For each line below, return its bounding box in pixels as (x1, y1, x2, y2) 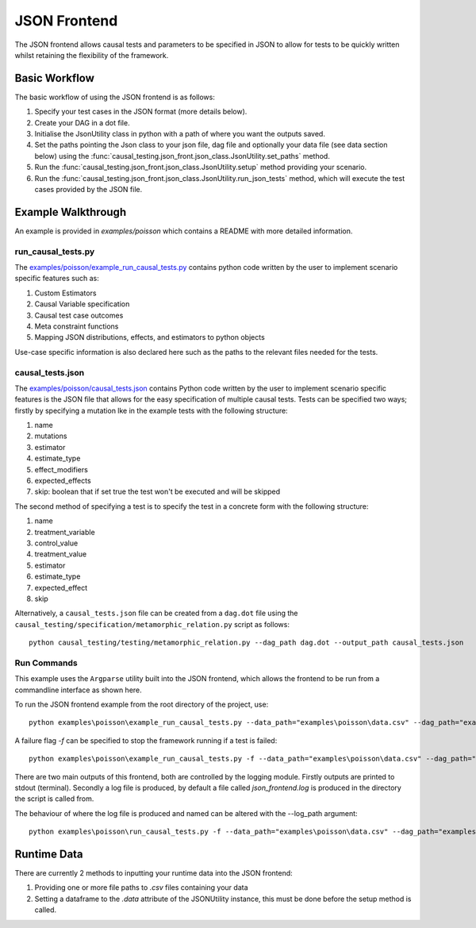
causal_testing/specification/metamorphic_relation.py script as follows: (14, 619, 290, 629)
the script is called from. (14, 794, 94, 803)
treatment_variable (34, 527, 95, 537)
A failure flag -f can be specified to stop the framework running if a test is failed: (14, 735, 278, 745)
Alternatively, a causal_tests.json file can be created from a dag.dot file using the (14, 608, 298, 618)
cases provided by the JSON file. (34, 184, 143, 194)
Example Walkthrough (14, 205, 127, 218)
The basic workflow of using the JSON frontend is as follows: (14, 92, 216, 102)
